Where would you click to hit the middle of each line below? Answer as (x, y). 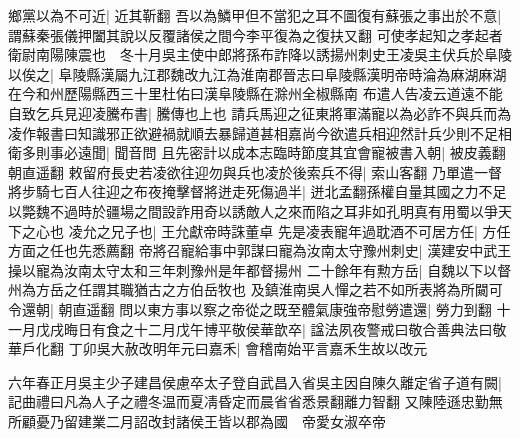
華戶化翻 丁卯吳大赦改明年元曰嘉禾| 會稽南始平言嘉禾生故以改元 (218, 348)
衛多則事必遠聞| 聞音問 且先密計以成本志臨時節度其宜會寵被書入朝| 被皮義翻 (257, 152)
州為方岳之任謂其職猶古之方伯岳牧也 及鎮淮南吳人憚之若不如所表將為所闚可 (255, 289)
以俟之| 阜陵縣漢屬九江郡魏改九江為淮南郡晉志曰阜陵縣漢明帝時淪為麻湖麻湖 (257, 73)
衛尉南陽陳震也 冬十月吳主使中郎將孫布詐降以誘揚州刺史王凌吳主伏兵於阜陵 (260, 54)
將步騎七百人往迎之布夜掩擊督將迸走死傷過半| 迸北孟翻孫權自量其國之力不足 (257, 191)
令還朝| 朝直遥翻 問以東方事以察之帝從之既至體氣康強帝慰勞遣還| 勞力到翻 (250, 308)
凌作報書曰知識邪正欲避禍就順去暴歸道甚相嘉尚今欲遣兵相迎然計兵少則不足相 (260, 132)
